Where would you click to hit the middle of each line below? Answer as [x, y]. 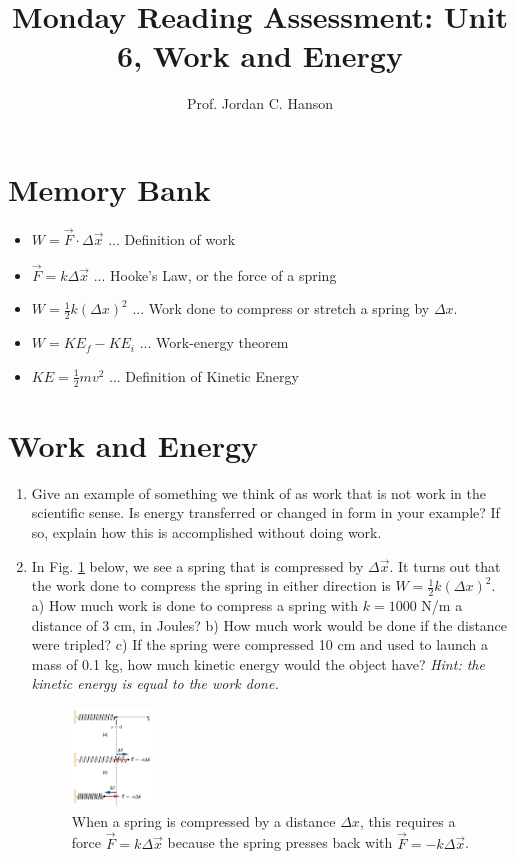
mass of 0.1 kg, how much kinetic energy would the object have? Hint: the [258, 663]
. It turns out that [445, 565]
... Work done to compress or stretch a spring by [281, 308]
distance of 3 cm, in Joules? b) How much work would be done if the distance [269, 624]
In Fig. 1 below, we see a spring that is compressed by [197, 565]
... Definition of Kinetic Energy [204, 375]
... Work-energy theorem [214, 342]
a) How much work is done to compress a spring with [195, 605]
